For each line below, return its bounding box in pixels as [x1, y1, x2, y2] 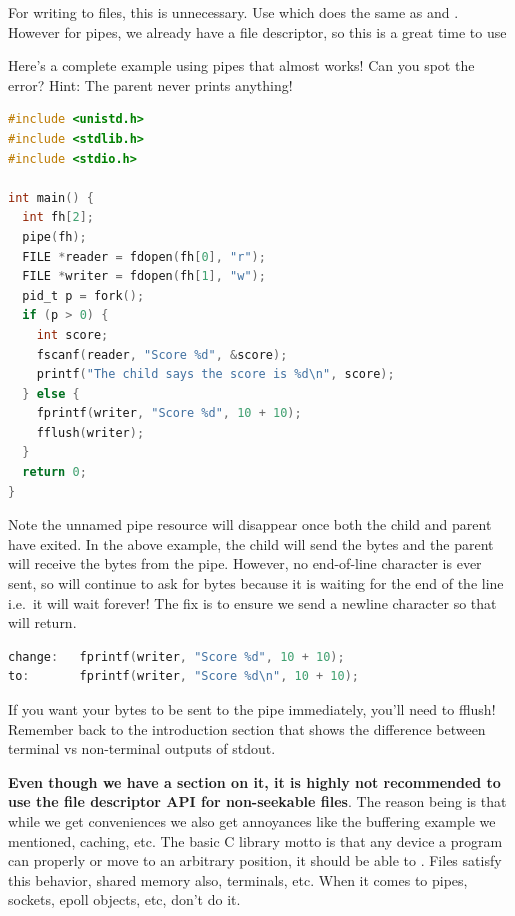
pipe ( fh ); [22, 229, 87, 244]
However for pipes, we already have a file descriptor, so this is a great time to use [8, 21, 507, 42]
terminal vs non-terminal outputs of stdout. [8, 738, 276, 759]
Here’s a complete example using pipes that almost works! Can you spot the [8, 55, 475, 76]
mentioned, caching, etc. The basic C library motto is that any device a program [8, 830, 503, 851]
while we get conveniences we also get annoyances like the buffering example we [8, 810, 496, 831]
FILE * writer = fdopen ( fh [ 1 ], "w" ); [22, 269, 266, 284]
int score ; [36, 327, 109, 342]
